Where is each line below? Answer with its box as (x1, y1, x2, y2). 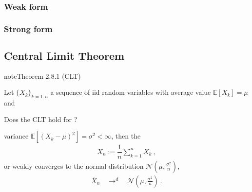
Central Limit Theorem (4, 48, 125, 63)
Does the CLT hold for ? (4, 114, 78, 124)
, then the (111, 131, 141, 141)
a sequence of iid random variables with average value (50, 87, 211, 97)
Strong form (4, 22, 53, 35)
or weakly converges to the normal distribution (4, 160, 144, 171)
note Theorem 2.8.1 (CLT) (4, 70, 81, 81)
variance (4, 131, 29, 141)
